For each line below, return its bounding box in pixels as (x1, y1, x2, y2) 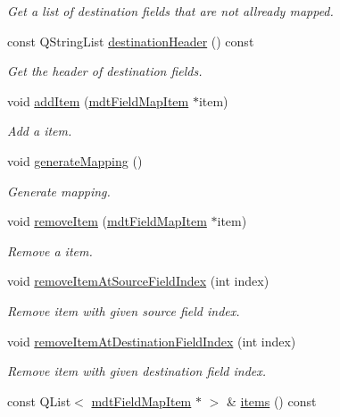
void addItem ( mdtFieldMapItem (7, 91, 189, 110)
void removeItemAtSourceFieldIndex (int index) (7, 271, 270, 290)
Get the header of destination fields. (7, 62, 203, 80)
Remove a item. (7, 241, 93, 260)
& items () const (226, 391, 317, 410)
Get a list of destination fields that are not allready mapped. (7, 2, 334, 20)
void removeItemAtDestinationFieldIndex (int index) (7, 331, 296, 350)
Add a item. (7, 121, 72, 140)
